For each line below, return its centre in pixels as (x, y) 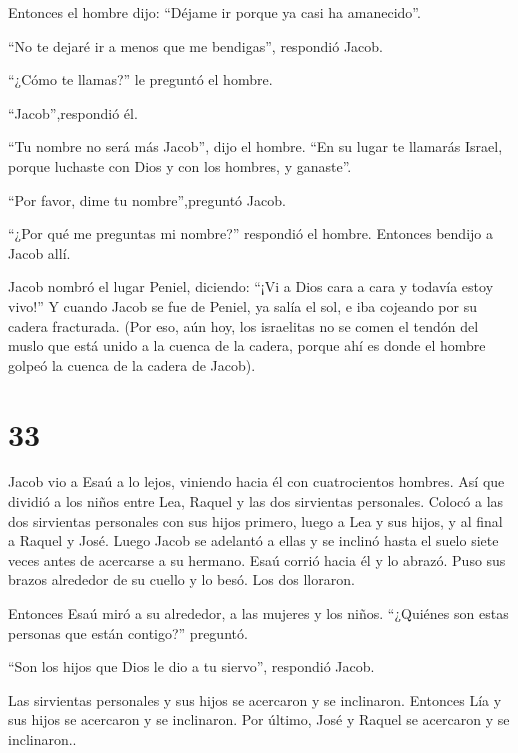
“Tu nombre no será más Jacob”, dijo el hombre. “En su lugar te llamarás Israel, (255, 146)
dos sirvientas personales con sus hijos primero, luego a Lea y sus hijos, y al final (255, 520)
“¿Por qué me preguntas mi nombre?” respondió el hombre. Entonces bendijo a (250, 233)
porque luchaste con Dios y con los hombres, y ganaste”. (180, 165)
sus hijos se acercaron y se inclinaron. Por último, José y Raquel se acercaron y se (259, 719)
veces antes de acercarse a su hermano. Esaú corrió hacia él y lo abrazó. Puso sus (257, 559)
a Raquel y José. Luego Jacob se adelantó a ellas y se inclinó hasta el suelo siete (253, 540)
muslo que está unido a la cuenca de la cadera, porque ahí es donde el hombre (247, 345)
